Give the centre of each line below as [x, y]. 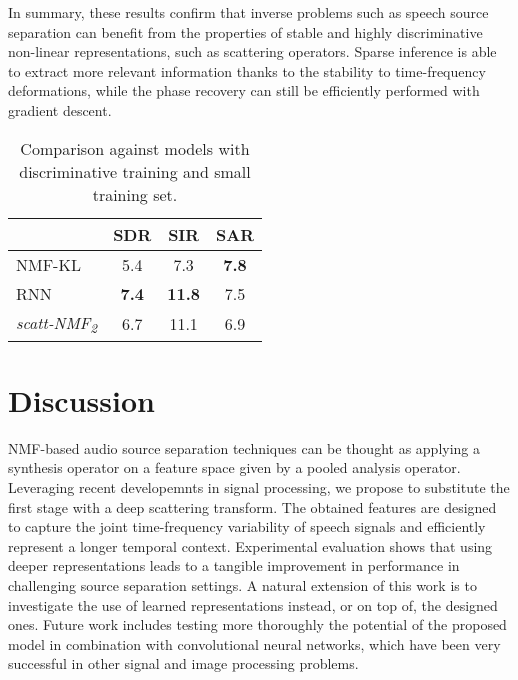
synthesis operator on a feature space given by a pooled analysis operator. [234, 467]
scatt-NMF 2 [57, 323]
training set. [135, 194]
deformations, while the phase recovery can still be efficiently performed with [244, 90]
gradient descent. [60, 109]
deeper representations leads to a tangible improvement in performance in [234, 565]
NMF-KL [48, 264]
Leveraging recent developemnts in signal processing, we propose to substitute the [259, 487]
